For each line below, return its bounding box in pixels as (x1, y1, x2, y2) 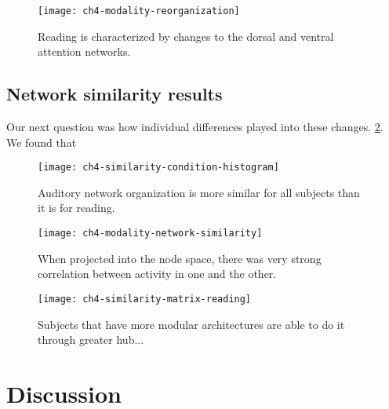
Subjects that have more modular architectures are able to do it (38, 316, 345, 332)
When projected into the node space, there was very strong (38, 250, 322, 266)
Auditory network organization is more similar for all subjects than (38, 184, 360, 200)
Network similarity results (6, 82, 223, 106)
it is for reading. (38, 199, 115, 216)
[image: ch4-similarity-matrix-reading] (38, 293, 252, 305)
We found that (6, 133, 77, 150)
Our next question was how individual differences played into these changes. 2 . (6, 119, 384, 135)
